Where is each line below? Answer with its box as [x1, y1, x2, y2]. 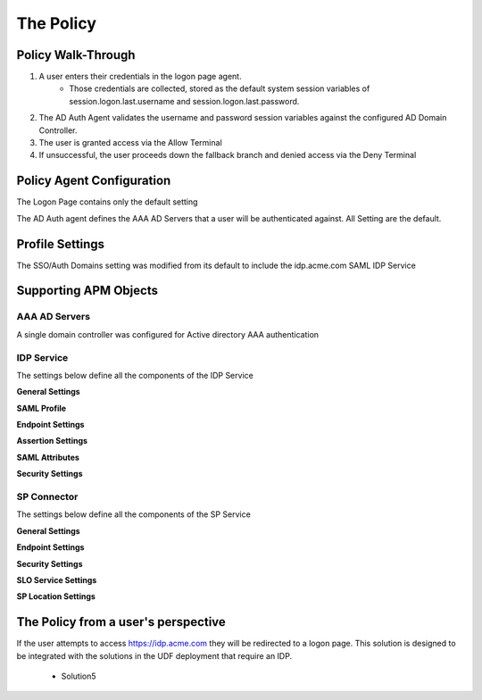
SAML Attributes [16, 452, 80, 462]
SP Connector [16, 491, 79, 504]
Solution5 [61, 671, 96, 682]
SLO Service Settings [16, 574, 97, 585]
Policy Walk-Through [16, 47, 136, 62]
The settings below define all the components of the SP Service [16, 509, 252, 520]
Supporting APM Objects [16, 283, 158, 298]
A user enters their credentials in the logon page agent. [38, 71, 242, 82]
